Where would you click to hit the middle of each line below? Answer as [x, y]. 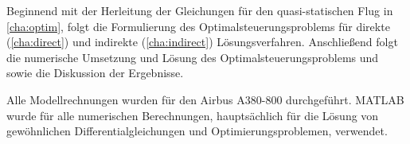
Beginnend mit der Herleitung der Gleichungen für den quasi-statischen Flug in [200, 10]
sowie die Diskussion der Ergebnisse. [95, 73]
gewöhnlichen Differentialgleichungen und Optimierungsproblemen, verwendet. [197, 131]
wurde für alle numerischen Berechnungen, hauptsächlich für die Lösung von [193, 115]
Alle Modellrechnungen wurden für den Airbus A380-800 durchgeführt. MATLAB [205, 99]
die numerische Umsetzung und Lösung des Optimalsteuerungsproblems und [193, 57]
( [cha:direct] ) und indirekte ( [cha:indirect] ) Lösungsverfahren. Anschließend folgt [202, 42]
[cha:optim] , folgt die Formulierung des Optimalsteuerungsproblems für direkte [198, 26]
